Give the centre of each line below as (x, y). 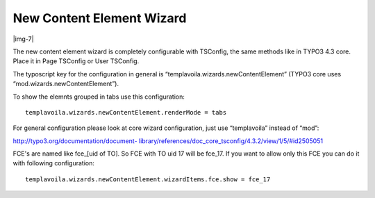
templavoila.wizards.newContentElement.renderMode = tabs (126, 112)
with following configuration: (54, 163)
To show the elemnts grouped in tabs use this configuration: (99, 97)
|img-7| (23, 39)
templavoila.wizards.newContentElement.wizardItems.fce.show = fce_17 (148, 179)
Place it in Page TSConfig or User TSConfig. (76, 61)
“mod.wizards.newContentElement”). (66, 84)
